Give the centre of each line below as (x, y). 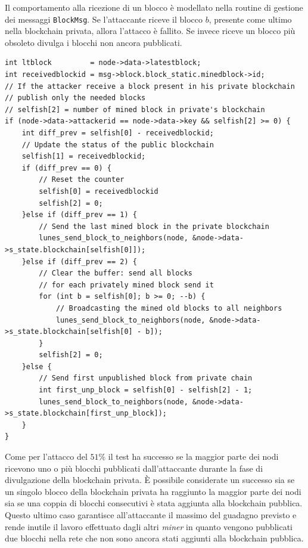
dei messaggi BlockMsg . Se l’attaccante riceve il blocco (104, 19)
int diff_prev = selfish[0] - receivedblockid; (118, 133)
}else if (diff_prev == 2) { (79, 261)
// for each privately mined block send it (126, 285)
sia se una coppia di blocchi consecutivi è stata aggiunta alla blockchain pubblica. (154, 503)
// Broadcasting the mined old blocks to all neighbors (169, 308)
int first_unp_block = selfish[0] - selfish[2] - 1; (146, 390)
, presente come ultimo (250, 19)
